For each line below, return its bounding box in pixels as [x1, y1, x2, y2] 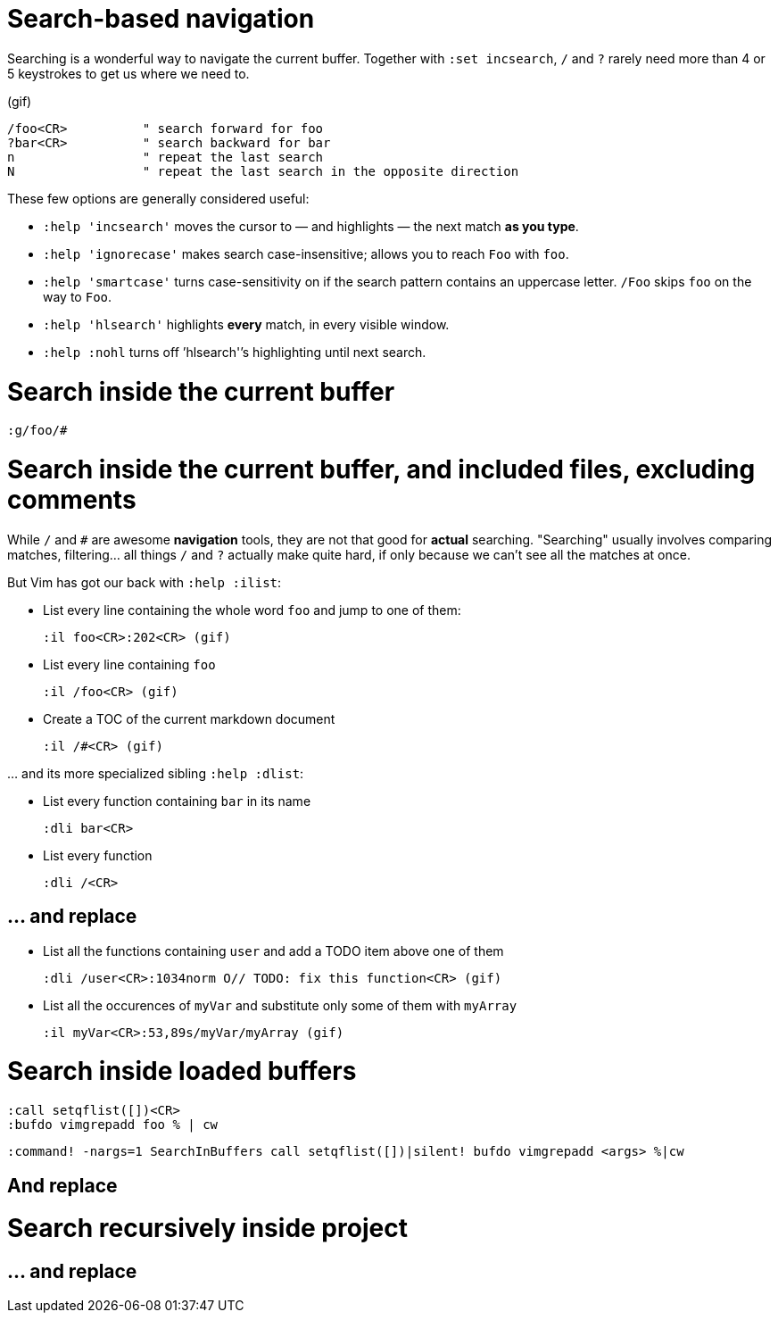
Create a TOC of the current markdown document [43, 710, 335, 726]
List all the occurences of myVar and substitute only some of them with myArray [43, 997, 517, 1013]
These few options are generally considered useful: [7, 190, 310, 206]
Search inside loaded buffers [7, 1056, 357, 1087]
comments [7, 485, 137, 515]
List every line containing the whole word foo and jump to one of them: [43, 602, 461, 618]
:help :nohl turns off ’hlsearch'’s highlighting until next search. [43, 344, 426, 360]
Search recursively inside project [7, 1213, 408, 1244]
